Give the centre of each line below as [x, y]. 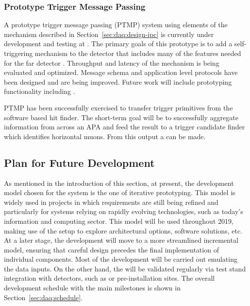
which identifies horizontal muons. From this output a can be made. [105, 136]
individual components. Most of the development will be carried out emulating [121, 259]
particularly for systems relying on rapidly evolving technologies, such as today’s [124, 211]
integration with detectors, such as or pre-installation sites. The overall [109, 278]
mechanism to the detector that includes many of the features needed [138, 53]
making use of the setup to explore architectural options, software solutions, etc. [123, 230]
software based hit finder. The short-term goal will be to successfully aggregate [121, 117]
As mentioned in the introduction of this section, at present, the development [119, 183]
